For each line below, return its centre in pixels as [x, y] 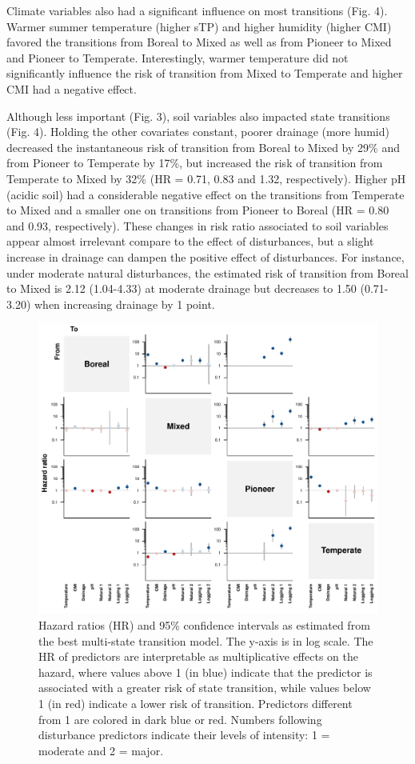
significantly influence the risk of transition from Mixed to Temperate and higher [205, 73]
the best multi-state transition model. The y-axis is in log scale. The [206, 640]
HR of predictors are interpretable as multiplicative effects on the [198, 656]
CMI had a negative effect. [72, 88]
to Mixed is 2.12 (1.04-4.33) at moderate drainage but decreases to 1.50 [182, 288]
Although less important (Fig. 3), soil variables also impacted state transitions [198, 116]
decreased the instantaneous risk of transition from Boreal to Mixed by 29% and [203, 147]
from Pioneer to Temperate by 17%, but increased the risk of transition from [195, 163]
